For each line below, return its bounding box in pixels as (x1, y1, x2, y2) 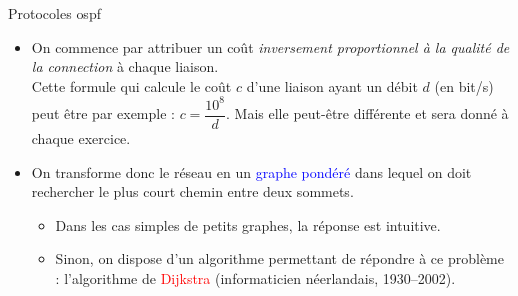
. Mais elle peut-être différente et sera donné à (226, 103, 509, 124)
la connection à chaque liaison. (31, 56, 219, 77)
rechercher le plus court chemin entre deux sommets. (31, 181, 354, 202)
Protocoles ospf (8, 3, 101, 23)
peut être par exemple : (31, 103, 175, 124)
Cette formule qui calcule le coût (31, 75, 232, 96)
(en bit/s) (434, 75, 494, 96)
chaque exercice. (31, 127, 131, 148)
